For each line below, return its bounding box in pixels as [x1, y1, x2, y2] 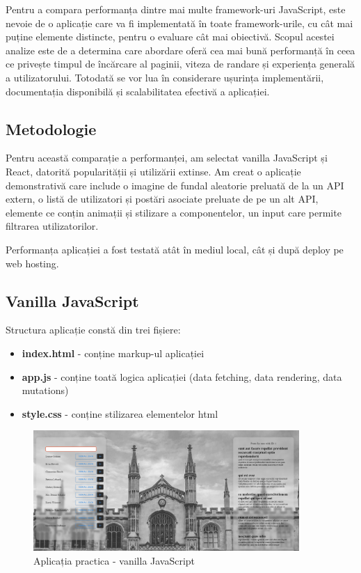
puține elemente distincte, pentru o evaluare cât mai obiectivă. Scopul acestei [6, 29, 335, 44]
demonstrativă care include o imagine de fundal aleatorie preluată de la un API [6, 178, 344, 192]
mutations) [22, 383, 69, 398]
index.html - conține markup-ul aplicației [22, 345, 204, 360]
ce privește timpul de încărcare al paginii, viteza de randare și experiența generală [6, 56, 355, 71]
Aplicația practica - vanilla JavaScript [33, 553, 195, 567]
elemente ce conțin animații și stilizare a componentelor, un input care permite [6, 205, 342, 219]
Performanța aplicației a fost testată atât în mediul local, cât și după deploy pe [6, 242, 344, 256]
